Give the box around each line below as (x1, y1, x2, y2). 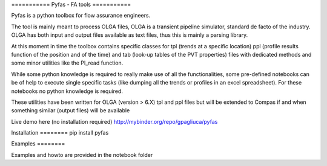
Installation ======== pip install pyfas (11, 129, 109, 136)
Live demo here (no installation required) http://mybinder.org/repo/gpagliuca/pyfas (11, 118, 218, 125)
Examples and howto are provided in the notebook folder (11, 151, 153, 158)
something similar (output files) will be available (11, 107, 130, 114)
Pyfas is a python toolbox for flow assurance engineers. (11, 12, 151, 19)
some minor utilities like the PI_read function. (11, 59, 124, 66)
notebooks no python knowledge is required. (11, 88, 124, 95)
